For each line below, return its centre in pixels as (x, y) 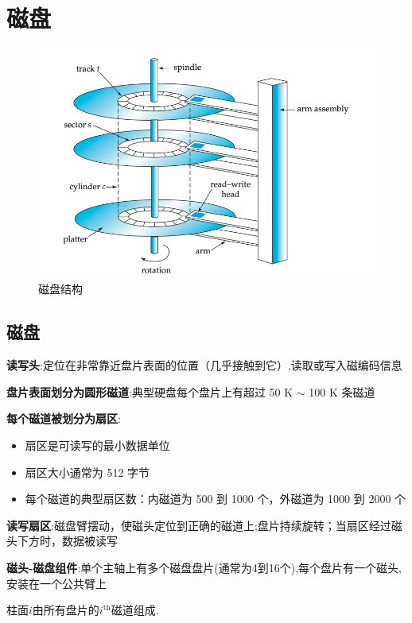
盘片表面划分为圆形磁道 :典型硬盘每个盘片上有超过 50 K (150, 391)
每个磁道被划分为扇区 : (64, 418)
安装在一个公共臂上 (56, 583)
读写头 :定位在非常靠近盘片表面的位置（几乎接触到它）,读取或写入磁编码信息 (204, 365)
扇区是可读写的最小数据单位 (97, 445)
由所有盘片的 (66, 610)
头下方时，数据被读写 (62, 541)
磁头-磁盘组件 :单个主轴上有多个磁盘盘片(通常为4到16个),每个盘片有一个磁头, (204, 567)
